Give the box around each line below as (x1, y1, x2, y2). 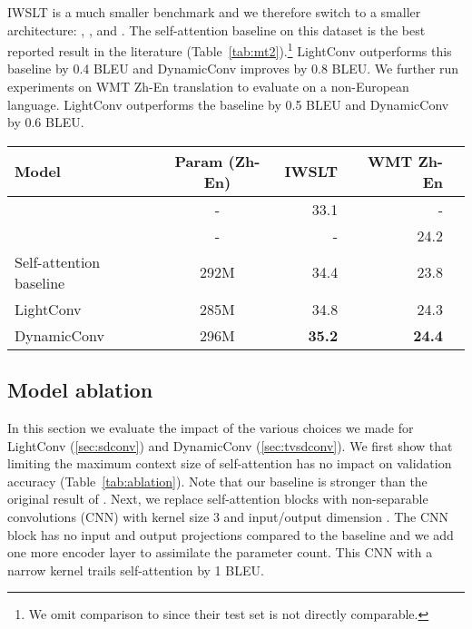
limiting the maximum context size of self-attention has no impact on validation (7, 454, 452, 473)
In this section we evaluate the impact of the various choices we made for (7, 418, 414, 437)
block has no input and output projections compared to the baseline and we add (7, 525, 454, 544)
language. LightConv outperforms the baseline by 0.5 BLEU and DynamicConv (7, 94, 449, 113)
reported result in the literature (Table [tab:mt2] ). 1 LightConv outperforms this (7, 39, 452, 60)
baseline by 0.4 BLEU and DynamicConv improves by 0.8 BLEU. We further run (7, 59, 459, 78)
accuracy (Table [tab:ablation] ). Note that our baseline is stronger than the (7, 471, 428, 490)
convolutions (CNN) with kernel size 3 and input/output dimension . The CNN (7, 506, 449, 526)
